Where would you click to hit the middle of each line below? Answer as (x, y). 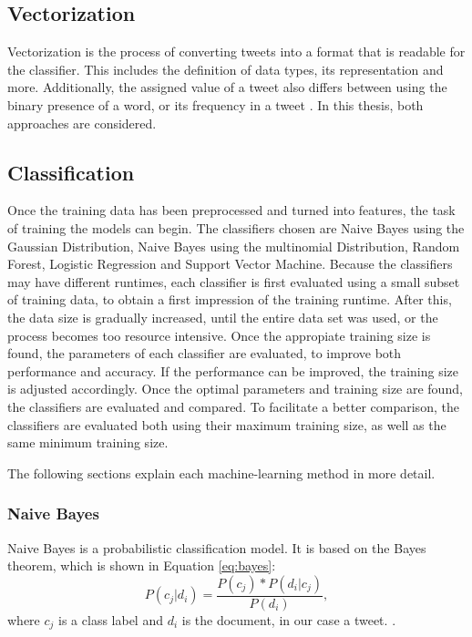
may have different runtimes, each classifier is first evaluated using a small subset (234, 281)
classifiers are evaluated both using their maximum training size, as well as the (227, 424)
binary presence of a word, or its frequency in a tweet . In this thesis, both (215, 104)
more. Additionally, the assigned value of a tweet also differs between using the (227, 87)
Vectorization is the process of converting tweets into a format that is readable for (236, 51)
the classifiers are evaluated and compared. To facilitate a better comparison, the (233, 406)
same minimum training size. (88, 442)
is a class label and (111, 619)
